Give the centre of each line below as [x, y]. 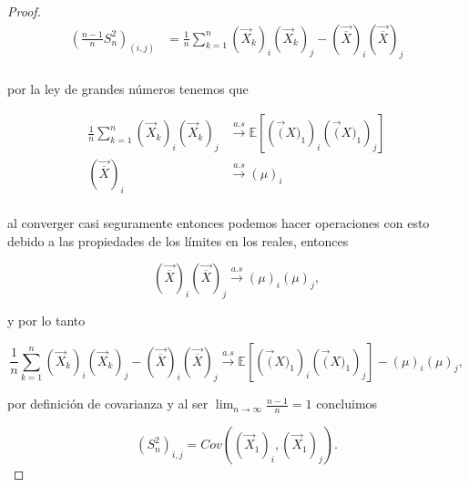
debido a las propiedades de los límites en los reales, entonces [178, 240]
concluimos [347, 404]
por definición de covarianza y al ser [108, 404]
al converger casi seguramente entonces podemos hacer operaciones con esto [219, 222]
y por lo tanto [46, 320]
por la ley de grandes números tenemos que [128, 89]
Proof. [24, 11]
